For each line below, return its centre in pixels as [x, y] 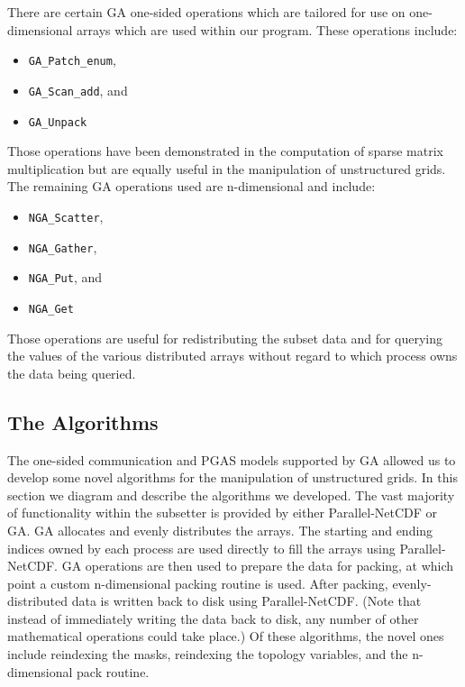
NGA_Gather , [63, 247]
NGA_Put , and [65, 277]
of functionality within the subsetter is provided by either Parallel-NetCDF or [223, 513]
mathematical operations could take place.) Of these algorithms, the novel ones [226, 636]
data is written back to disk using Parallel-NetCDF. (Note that [246, 601]
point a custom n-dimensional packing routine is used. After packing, [198, 583]
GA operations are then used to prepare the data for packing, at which [258, 566]
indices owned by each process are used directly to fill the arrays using [201, 548]
